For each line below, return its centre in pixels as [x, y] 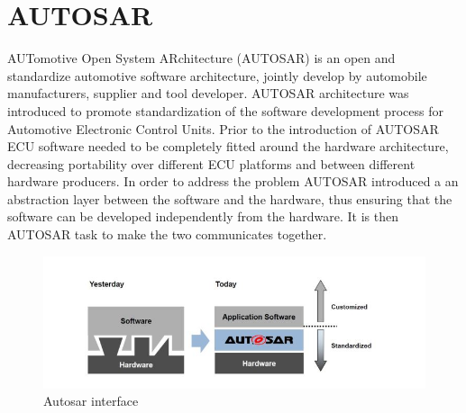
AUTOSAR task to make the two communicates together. [167, 234]
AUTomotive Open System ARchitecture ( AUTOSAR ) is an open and [201, 58]
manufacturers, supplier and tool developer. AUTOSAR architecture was [208, 93]
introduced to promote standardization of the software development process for [225, 110]
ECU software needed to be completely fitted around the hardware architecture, [228, 146]
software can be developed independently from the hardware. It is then [203, 216]
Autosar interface [91, 401]
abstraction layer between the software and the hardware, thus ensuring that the [230, 198]
